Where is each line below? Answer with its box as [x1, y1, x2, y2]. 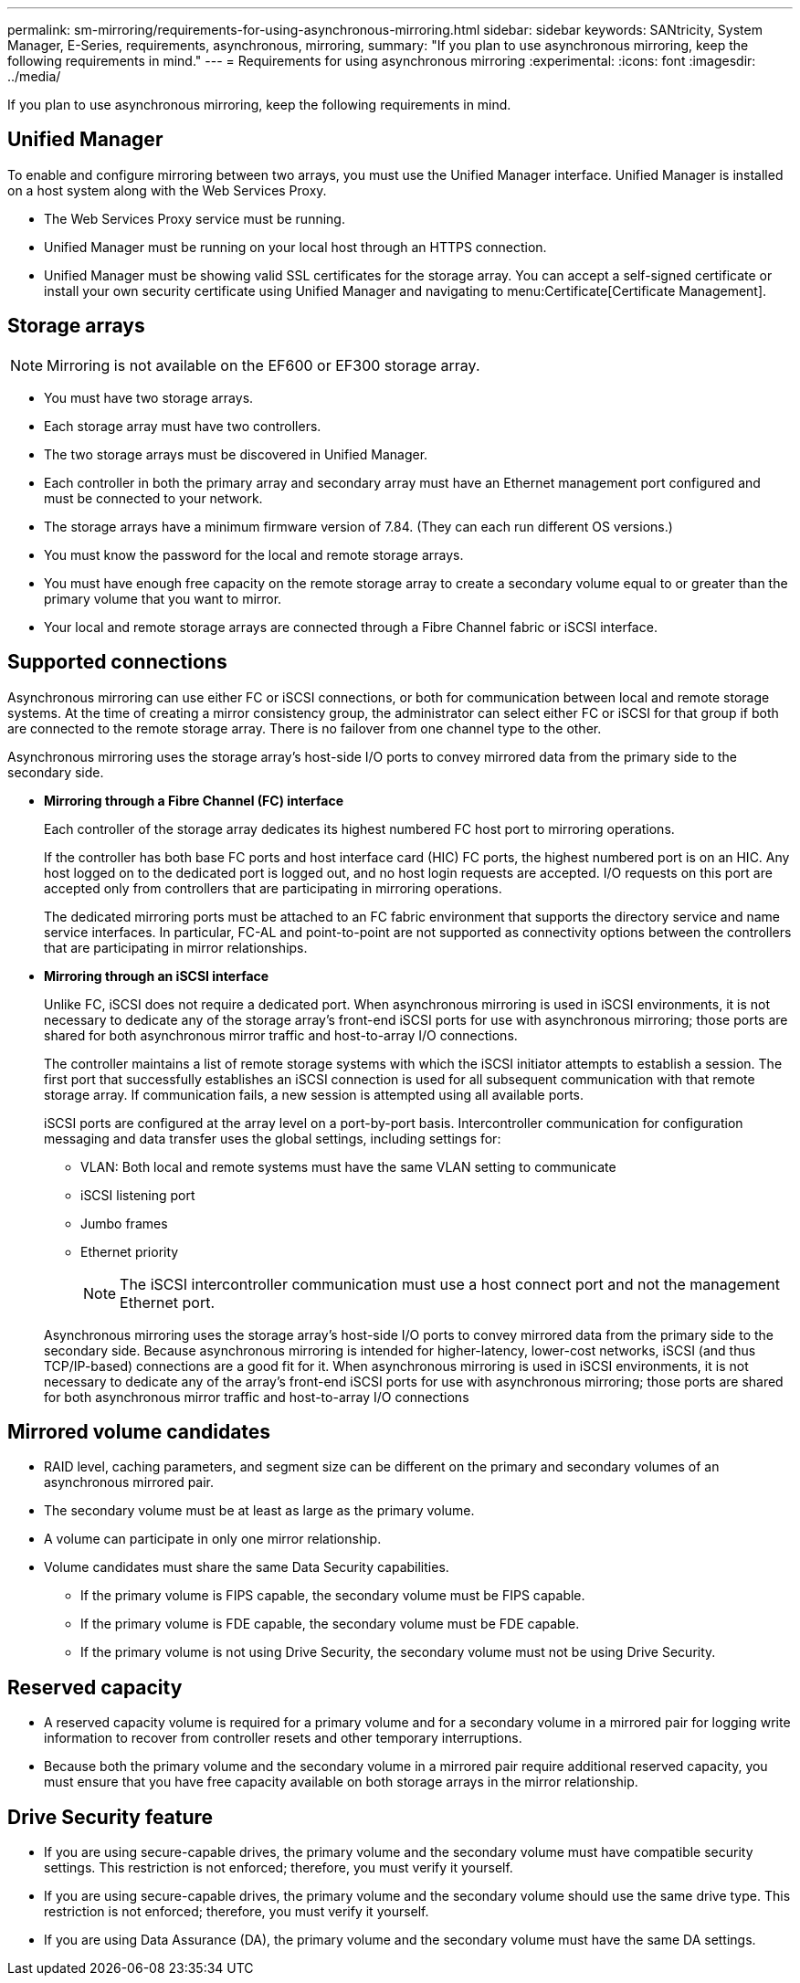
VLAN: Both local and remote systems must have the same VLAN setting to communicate [80, 1158, 616, 1175]
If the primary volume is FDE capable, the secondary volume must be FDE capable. [80, 1616, 580, 1632]
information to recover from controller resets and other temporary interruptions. [44, 1730, 522, 1746]
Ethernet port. [120, 1292, 215, 1312]
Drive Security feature [7, 1805, 214, 1829]
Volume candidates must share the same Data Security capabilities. [44, 1559, 449, 1576]
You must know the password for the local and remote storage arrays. [44, 546, 464, 563]
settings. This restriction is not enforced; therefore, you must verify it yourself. [44, 1860, 513, 1876]
